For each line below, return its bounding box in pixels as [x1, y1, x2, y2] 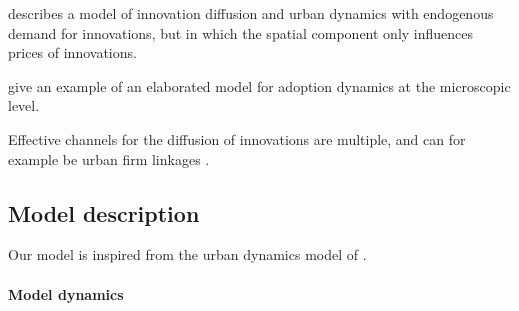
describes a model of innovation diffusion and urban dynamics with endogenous [8, 3, 494, 23]
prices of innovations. [8, 42, 137, 63]
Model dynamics [8, 283, 124, 304]
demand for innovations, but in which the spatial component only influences [8, 22, 474, 43]
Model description [8, 197, 200, 228]
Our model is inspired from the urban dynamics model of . [8, 244, 367, 265]
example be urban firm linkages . [8, 148, 210, 169]
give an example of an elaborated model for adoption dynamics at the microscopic [8, 75, 511, 96]
